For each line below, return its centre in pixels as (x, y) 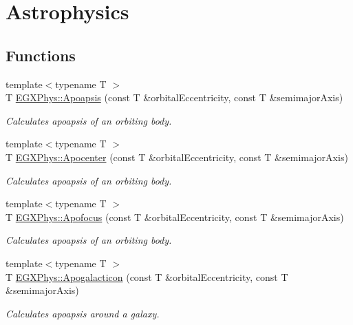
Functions (41, 55)
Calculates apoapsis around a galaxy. (83, 313)
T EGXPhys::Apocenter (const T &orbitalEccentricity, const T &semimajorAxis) (177, 157)
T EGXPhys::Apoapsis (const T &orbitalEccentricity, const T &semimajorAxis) (174, 97)
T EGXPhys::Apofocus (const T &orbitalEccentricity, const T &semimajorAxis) (175, 217)
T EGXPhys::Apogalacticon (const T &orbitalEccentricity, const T (147, 276)
